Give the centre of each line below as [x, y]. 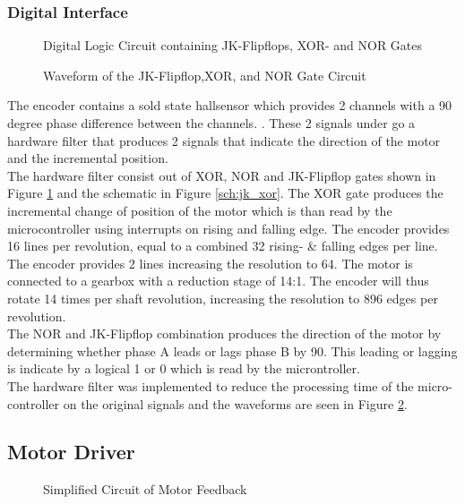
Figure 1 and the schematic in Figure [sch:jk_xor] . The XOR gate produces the [225, 193]
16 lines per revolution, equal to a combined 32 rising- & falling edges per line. [223, 246]
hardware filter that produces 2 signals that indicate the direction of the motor [224, 140]
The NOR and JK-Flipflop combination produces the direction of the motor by [224, 333]
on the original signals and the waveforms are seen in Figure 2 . [235, 403]
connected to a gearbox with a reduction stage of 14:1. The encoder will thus [218, 281]
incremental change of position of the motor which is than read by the [200, 210]
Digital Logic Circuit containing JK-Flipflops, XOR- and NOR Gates [233, 45]
